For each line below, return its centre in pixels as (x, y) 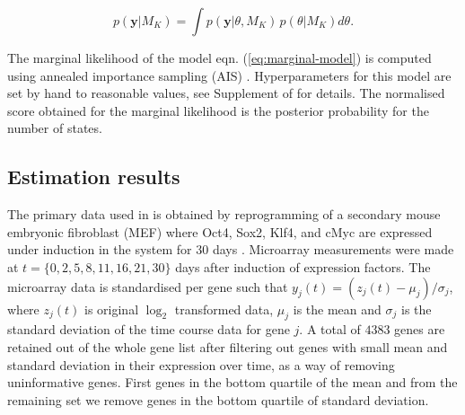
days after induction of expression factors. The (303, 266)
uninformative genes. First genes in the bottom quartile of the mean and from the (232, 382)
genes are (420, 329)
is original (112, 309)
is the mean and (337, 309)
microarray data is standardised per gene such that (148, 286)
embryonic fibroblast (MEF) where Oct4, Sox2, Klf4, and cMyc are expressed (220, 231)
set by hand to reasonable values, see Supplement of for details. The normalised (226, 93)
